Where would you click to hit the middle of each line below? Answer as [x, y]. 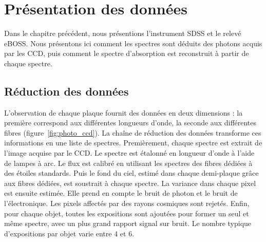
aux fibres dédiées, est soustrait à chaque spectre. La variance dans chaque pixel [130, 183]
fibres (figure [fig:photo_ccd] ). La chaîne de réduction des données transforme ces [133, 132]
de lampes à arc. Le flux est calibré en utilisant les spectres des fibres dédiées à [128, 163]
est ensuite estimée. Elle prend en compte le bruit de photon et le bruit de [121, 193]
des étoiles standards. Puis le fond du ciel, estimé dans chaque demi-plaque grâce [131, 173]
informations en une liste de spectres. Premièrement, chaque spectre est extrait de [133, 143]
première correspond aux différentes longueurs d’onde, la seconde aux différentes [130, 123]
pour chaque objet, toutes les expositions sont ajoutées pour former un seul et [127, 213]
